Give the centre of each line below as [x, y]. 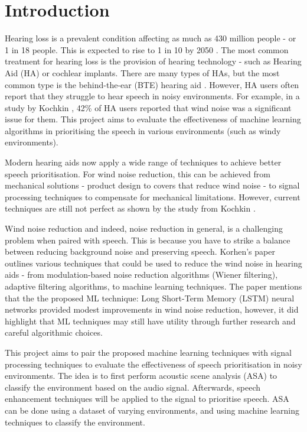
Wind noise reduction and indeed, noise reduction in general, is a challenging [144, 228]
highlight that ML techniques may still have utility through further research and [150, 321]
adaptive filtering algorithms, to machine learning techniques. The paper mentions [153, 286]
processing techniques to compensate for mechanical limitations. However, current [153, 196]
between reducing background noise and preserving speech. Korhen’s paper [140, 251]
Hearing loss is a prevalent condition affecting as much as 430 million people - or [151, 38]
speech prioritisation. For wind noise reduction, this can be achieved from [138, 173]
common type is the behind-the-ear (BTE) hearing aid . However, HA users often [152, 84]
